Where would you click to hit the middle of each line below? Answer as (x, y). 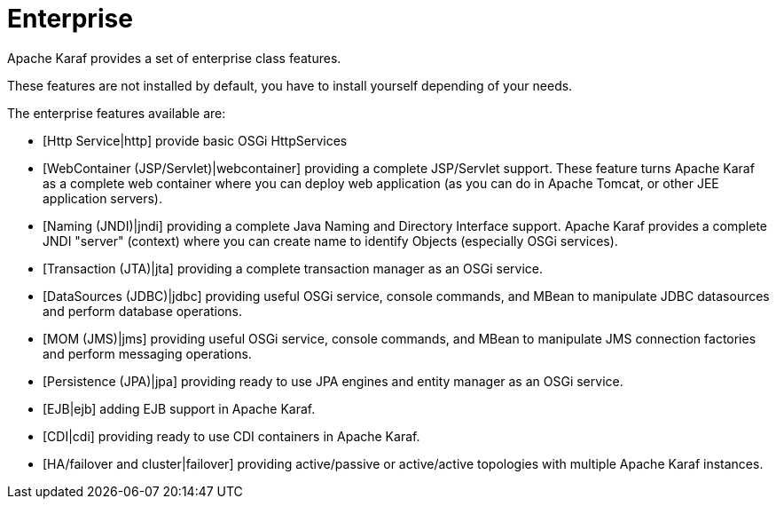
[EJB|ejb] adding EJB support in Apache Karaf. (179, 408)
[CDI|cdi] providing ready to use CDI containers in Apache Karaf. (231, 436)
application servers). (102, 198)
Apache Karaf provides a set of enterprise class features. (174, 58)
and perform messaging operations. (147, 353)
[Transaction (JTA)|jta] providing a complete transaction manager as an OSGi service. (293, 268)
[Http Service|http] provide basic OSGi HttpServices (195, 140)
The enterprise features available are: (117, 113)
